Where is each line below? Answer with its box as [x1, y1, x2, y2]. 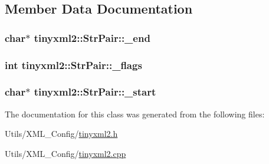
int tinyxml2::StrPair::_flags [5, 57, 142, 72]
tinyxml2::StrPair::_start [34, 84, 156, 99]
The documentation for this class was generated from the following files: [5, 107, 265, 120]
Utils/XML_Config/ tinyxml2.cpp [5, 147, 126, 159]
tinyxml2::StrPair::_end [34, 30, 150, 45]
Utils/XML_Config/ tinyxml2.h [5, 127, 118, 140]
